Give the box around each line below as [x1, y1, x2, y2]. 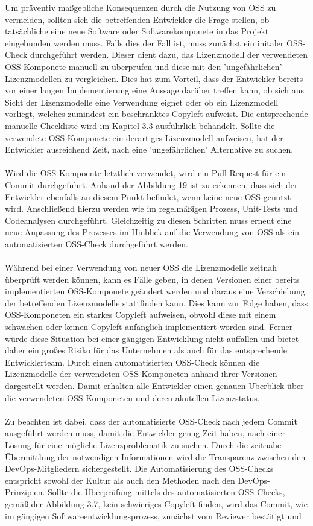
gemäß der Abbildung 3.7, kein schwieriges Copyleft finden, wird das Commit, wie [5, 497, 308, 510]
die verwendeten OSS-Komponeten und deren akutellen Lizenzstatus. [5, 391, 260, 404]
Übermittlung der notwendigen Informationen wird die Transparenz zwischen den [5, 450, 306, 463]
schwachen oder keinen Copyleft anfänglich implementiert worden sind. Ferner [5, 320, 293, 333]
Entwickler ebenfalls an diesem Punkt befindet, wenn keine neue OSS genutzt [5, 190, 291, 203]
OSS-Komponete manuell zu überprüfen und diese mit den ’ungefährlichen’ [5, 60, 282, 72]
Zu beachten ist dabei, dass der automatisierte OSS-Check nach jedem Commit [5, 414, 297, 427]
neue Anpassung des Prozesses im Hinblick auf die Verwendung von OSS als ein [5, 226, 300, 238]
